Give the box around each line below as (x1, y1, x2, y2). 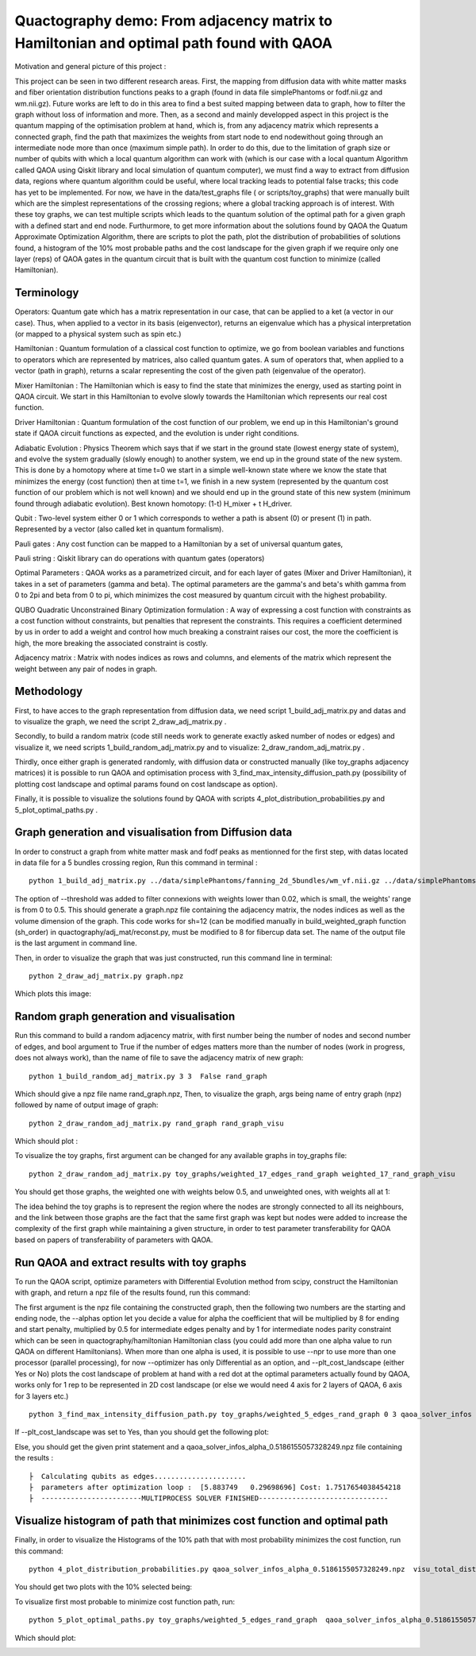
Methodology (14, 685, 83, 698)
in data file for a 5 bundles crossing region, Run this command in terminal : (14, 858, 258, 867)
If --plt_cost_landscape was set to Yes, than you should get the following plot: (14, 1427, 270, 1437)
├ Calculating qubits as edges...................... (29, 1472, 247, 1480)
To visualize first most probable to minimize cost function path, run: (14, 1596, 236, 1606)
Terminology (14, 286, 79, 299)
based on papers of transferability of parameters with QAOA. (14, 1235, 213, 1245)
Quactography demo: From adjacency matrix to (14, 12, 333, 29)
